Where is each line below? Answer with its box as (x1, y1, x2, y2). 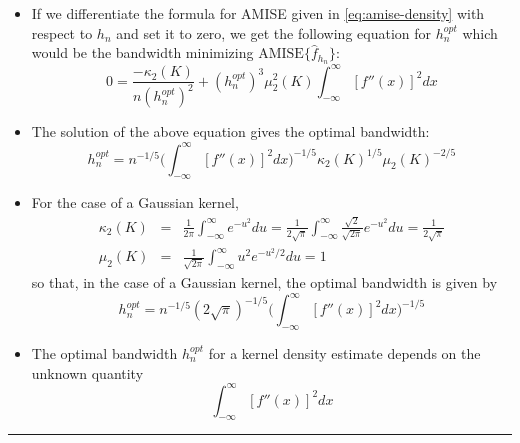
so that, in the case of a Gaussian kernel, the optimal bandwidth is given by (31, 272, 498, 293)
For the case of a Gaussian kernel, (31, 192, 239, 213)
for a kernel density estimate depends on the (208, 342, 481, 363)
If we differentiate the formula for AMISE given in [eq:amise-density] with (31, 3, 485, 23)
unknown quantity (31, 362, 144, 383)
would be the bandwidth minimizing (31, 42, 254, 63)
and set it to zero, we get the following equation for (116, 22, 432, 43)
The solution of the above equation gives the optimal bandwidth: (31, 121, 430, 142)
